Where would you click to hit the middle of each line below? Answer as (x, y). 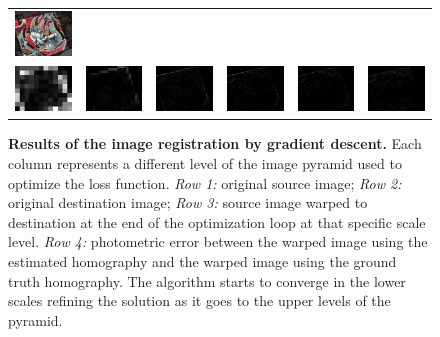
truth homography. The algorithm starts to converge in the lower (207, 280)
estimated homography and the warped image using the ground (202, 260)
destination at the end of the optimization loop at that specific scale (217, 221)
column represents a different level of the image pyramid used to (205, 162)
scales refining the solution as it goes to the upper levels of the (199, 300)
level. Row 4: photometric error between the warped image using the (218, 241)
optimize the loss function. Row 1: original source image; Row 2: (205, 182)
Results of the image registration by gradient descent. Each (215, 143)
